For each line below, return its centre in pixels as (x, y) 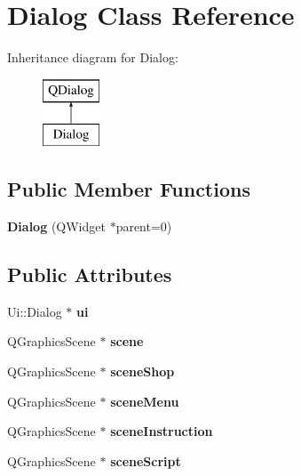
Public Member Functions (129, 189)
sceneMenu (145, 401)
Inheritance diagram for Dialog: (93, 57)
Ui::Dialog (35, 311)
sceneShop (143, 371)
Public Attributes (90, 274)
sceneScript (146, 460)
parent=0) (144, 226)
